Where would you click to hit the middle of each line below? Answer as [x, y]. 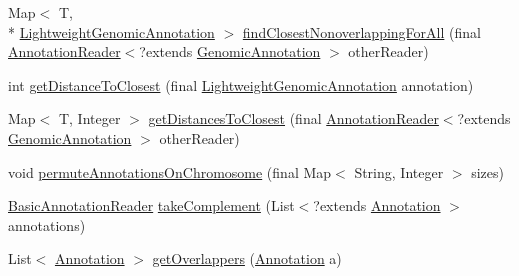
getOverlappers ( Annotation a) [247, 258]
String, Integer [399, 171]
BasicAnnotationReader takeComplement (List [151, 205]
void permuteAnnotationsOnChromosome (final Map [170, 171]
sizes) [487, 171]
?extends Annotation [377, 205]
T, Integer [89, 118]
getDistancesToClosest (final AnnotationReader [293, 118]
